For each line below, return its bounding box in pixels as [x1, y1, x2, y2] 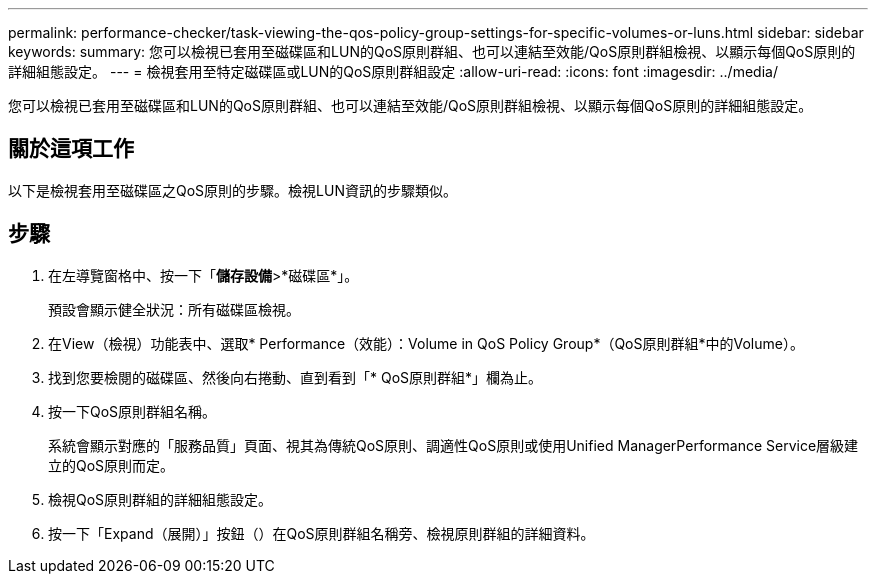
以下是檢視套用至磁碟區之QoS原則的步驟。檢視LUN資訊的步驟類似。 [8, 181, 457, 199]
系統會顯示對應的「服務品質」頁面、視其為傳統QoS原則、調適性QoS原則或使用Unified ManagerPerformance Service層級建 [48, 436, 859, 454]
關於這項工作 [8, 136, 134, 162]
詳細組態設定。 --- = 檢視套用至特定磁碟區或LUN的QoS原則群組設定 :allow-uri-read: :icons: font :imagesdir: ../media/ [8, 63, 778, 80]
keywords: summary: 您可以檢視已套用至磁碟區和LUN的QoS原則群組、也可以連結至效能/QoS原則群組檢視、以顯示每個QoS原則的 [8, 43, 856, 60]
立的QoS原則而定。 [48, 456, 175, 474]
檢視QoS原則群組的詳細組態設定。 [48, 490, 273, 508]
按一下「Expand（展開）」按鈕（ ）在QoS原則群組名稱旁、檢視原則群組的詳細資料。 [48, 524, 595, 542]
